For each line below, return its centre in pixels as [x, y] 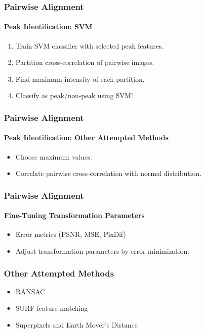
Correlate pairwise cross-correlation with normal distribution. [108, 173]
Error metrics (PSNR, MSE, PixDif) [71, 234]
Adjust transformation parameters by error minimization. [102, 251]
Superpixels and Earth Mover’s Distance [77, 325]
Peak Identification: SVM [48, 27]
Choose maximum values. [54, 156]
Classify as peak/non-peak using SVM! [74, 95]
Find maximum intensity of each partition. [80, 79]
